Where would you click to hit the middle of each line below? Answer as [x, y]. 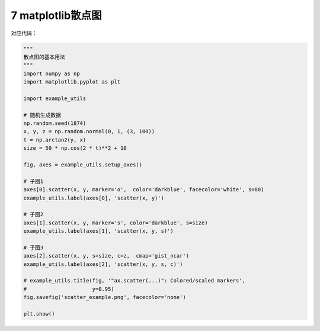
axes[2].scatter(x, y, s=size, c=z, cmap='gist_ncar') [106, 256]
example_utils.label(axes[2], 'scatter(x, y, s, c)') [103, 264]
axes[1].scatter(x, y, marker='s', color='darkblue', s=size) [116, 223]
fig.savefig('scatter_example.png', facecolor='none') [105, 297]
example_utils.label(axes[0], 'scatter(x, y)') [94, 198]
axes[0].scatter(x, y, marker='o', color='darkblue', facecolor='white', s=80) [144, 190]
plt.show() [39, 314]
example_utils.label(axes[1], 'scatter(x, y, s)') [99, 231]
